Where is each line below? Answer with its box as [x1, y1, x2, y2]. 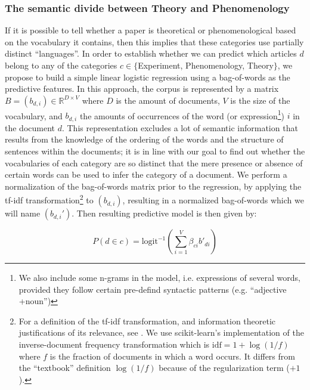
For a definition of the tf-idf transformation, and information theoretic [18, 314, 276, 327]
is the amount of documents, [116, 94, 220, 106]
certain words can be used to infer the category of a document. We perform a [5, 168, 287, 181]
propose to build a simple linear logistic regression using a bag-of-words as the [5, 70, 290, 83]
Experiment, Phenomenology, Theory [138, 59, 274, 71]
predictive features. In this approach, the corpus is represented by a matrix [5, 82, 279, 95]
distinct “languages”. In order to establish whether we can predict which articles [5, 47, 297, 60]
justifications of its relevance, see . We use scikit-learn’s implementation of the [18, 326, 304, 339]
